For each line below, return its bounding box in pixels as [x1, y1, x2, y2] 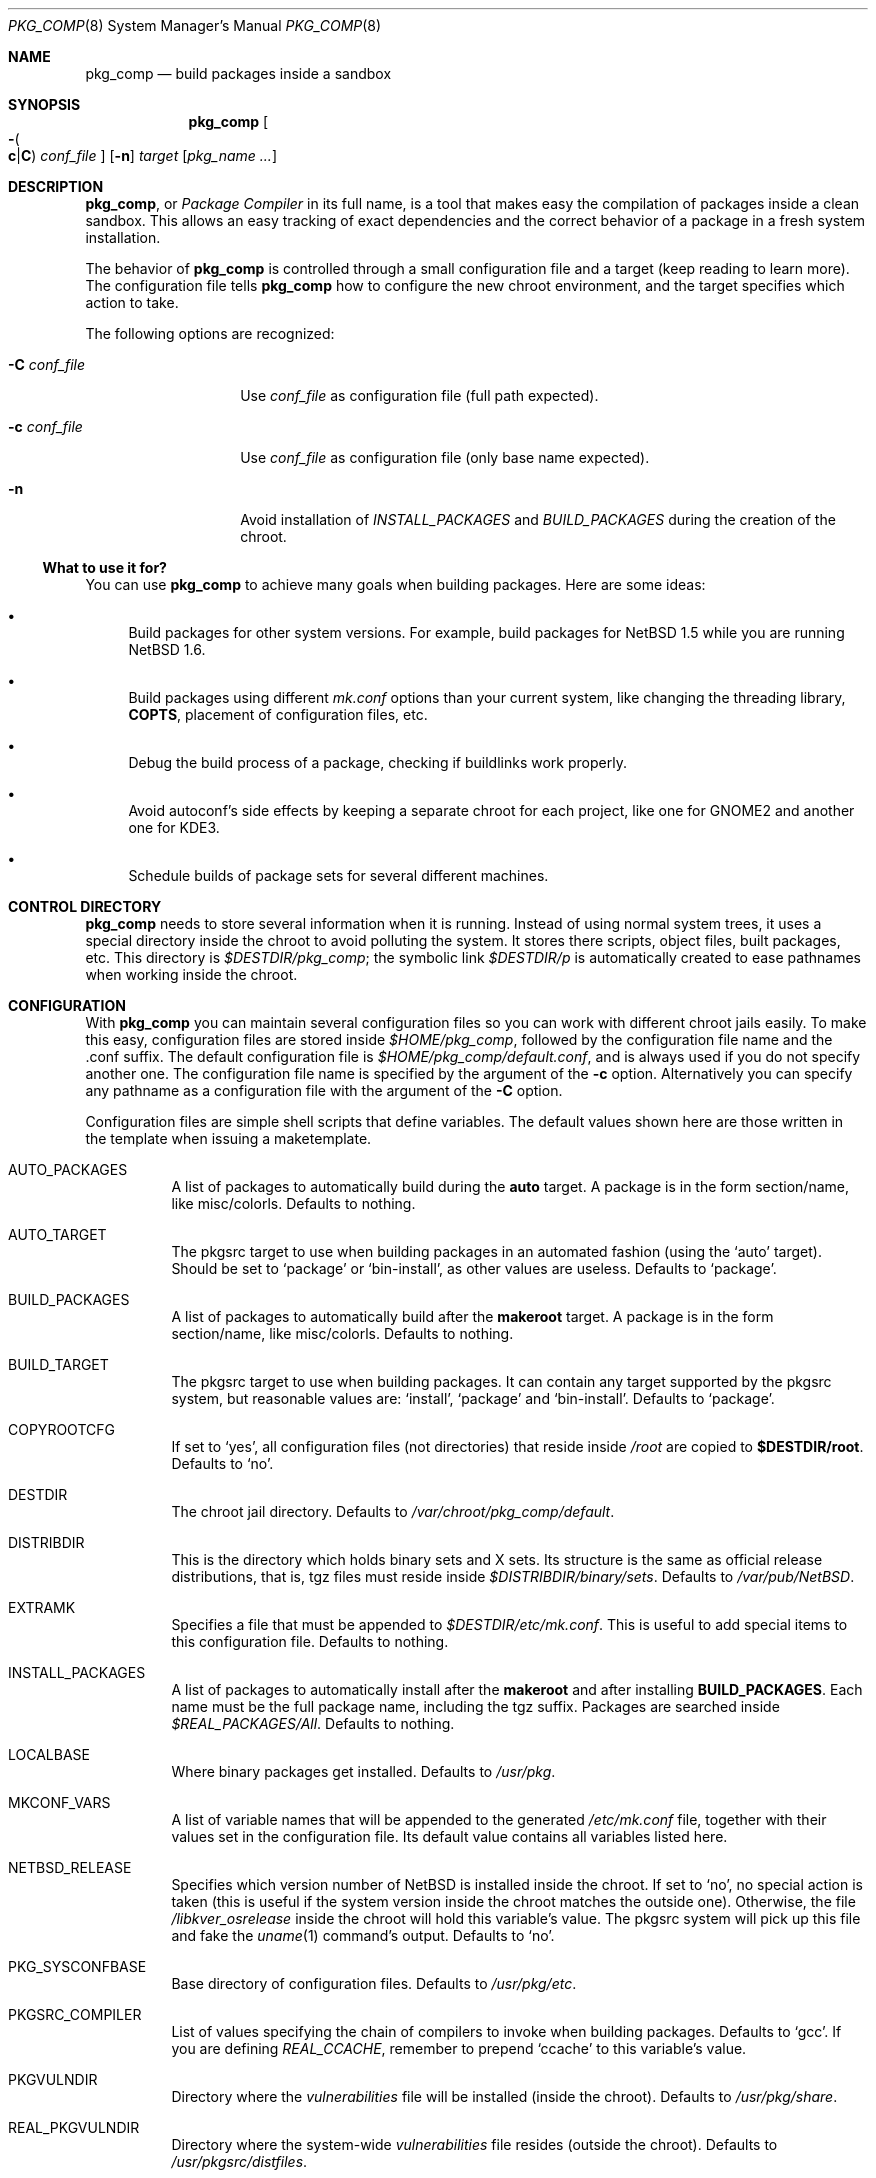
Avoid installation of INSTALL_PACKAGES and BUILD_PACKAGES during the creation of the [240, 511, 836, 528]
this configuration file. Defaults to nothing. [171, 1633, 449, 1650]
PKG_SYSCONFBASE [8, 1958, 147, 1975]
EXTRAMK [8, 1599, 76, 1616]
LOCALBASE [8, 1746, 90, 1763]
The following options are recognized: [85, 325, 335, 342]
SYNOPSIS [8, 96, 81, 113]
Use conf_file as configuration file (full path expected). [240, 387, 599, 404]
